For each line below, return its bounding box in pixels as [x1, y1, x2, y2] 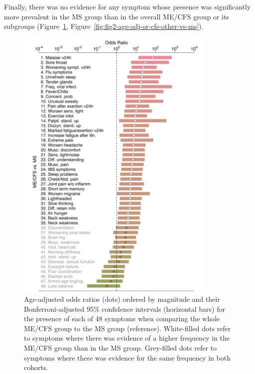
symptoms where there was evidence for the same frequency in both [24, 352, 231, 363]
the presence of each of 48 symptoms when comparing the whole [24, 313, 220, 324]
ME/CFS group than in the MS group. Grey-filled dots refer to [24, 343, 217, 353]
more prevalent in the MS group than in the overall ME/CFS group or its [4, 11, 229, 21]
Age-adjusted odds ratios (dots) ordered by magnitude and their [24, 294, 220, 304]
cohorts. [24, 362, 48, 373]
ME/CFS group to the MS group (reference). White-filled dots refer [24, 323, 231, 333]
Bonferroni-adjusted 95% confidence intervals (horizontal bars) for [24, 303, 225, 314]
